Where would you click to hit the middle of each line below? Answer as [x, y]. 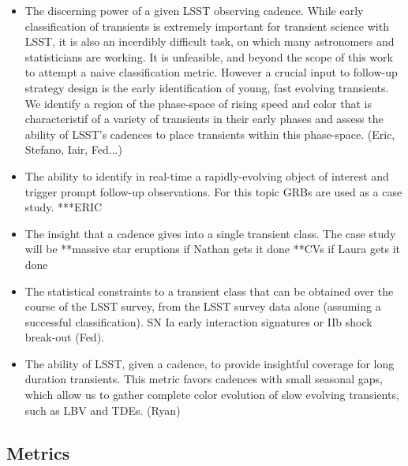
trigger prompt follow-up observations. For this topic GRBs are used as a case [213, 191]
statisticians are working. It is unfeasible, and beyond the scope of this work [209, 56]
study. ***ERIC [64, 207]
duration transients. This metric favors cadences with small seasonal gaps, [204, 379]
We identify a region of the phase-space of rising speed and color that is [198, 103]
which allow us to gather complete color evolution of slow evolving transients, [212, 395]
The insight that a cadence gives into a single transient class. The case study [210, 233]
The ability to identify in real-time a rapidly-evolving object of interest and [207, 175]
